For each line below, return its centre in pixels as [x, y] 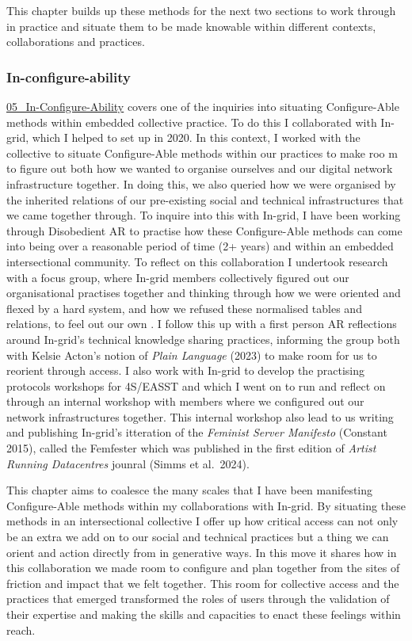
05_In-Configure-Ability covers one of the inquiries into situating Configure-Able [203, 106]
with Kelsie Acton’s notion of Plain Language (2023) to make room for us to [192, 355]
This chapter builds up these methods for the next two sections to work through [201, 10]
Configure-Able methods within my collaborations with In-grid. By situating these [206, 505]
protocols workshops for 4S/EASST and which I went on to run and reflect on [196, 385]
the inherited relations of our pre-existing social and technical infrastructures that [205, 199]
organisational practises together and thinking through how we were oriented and [204, 293]
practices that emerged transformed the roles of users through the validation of [198, 599]
